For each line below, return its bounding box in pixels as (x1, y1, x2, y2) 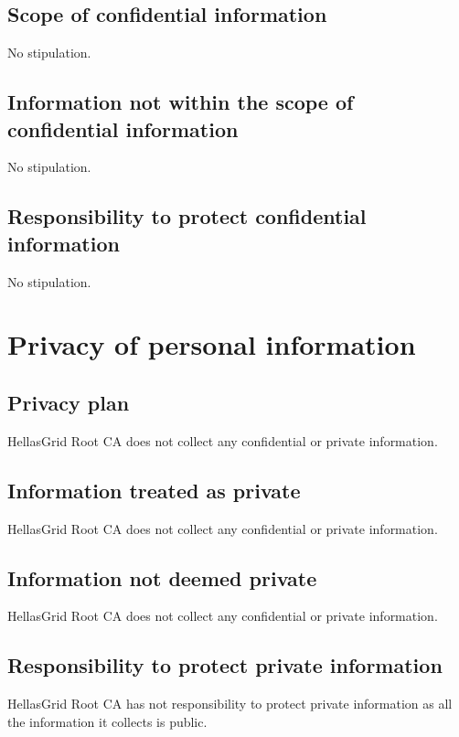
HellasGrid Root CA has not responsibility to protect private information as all (7, 694, 453, 713)
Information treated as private (7, 475, 301, 504)
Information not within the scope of (7, 88, 354, 116)
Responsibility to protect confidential (7, 202, 367, 230)
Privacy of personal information (7, 326, 416, 363)
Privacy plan (7, 388, 130, 416)
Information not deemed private (7, 563, 317, 592)
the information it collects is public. (7, 711, 208, 731)
